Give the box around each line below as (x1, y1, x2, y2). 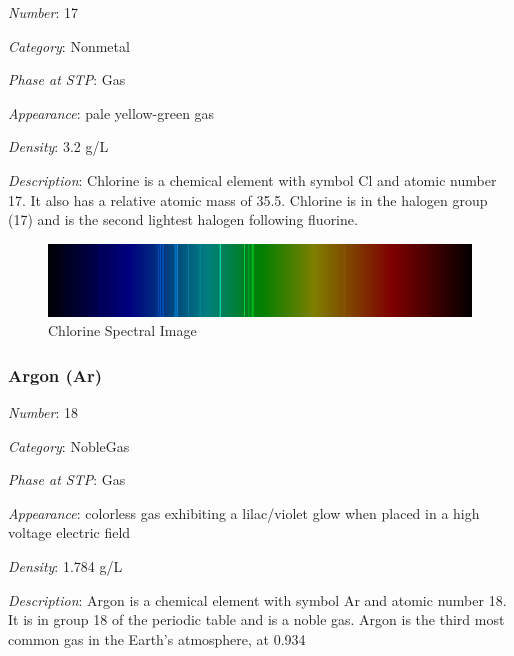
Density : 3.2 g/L (8, 136, 109, 157)
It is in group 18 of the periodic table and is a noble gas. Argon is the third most (8, 609, 505, 630)
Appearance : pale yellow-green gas (8, 102, 215, 123)
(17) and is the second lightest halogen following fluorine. (8, 209, 358, 230)
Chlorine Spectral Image (48, 320, 197, 341)
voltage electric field (8, 522, 131, 543)
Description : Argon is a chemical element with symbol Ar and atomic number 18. (8, 589, 507, 610)
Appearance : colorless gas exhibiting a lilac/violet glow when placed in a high (8, 502, 480, 523)
